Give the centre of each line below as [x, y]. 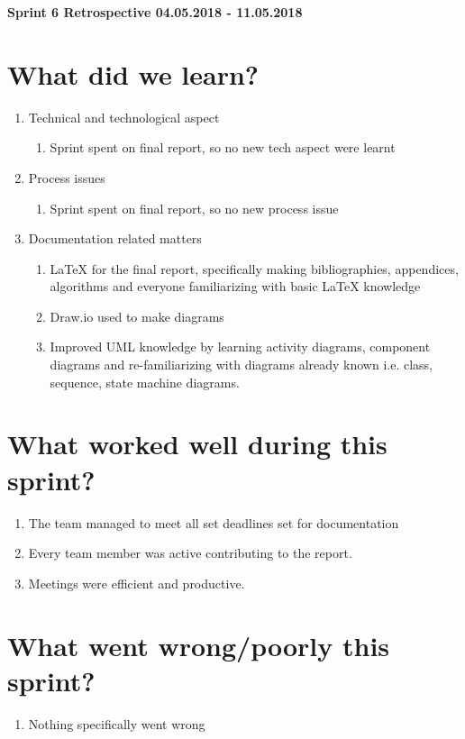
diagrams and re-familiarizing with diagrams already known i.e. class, [242, 365]
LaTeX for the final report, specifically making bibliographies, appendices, [254, 268]
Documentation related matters [115, 238]
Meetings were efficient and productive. [137, 583]
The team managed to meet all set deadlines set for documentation [214, 522]
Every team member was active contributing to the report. [190, 553]
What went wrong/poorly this [199, 645]
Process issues [67, 177]
